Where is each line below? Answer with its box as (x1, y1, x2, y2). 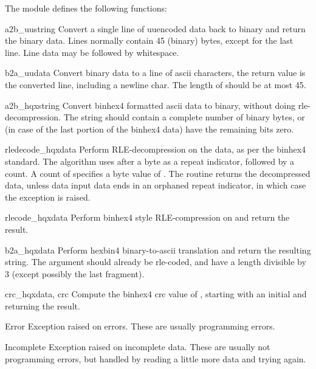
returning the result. (5, 299, 80, 312)
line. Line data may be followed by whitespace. (5, 46, 179, 58)
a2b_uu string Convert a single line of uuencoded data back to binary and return (5, 22, 306, 35)
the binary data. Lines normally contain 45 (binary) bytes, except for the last (5, 34, 294, 47)
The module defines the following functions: (5, 2, 167, 14)
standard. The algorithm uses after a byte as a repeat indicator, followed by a (5, 154, 295, 167)
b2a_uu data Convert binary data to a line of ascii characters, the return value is (5, 66, 306, 79)
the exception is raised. (5, 190, 91, 203)
